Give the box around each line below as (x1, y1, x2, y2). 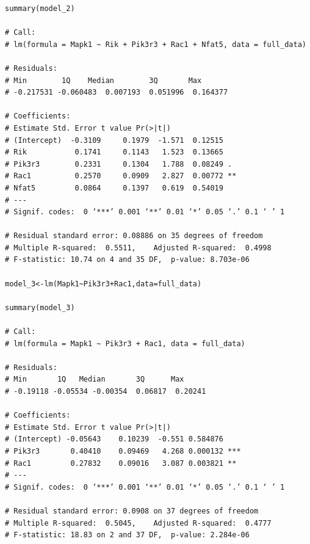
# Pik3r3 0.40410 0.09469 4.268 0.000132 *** (5, 446, 241, 455)
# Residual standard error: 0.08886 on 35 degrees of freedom (5, 231, 263, 241)
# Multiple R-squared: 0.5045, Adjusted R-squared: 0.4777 (5, 518, 272, 528)
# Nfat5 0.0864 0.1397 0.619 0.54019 (5, 183, 223, 192)
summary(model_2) (5, 4, 75, 13)
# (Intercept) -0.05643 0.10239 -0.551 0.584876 (5, 435, 223, 444)
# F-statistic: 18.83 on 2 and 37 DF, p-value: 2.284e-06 (5, 531, 250, 540)
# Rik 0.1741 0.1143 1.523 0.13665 (5, 148, 223, 157)
